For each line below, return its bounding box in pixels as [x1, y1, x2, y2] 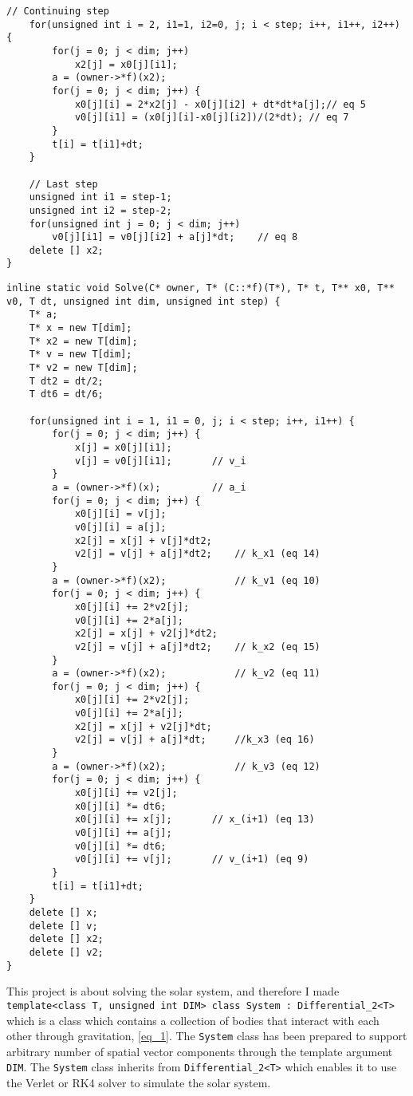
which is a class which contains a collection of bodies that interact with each [6, 1011, 380, 1028]
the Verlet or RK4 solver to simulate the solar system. [6, 1074, 271, 1090]
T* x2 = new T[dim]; [29, 335, 138, 347]
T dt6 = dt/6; [29, 388, 104, 400]
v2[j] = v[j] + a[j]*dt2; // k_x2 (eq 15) [74, 641, 321, 652]
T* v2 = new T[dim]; [29, 362, 138, 374]
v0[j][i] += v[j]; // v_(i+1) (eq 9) [74, 854, 309, 865]
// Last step [29, 178, 98, 190]
